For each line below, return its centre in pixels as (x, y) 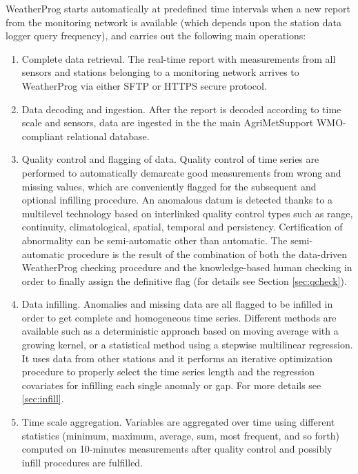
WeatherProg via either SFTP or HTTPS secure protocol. (144, 85)
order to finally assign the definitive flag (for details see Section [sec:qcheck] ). (184, 280)
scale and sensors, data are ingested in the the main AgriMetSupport (168, 122)
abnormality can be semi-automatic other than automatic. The (155, 240)
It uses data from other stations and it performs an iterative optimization (177, 358)
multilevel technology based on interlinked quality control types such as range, (187, 213)
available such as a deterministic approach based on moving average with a (180, 331)
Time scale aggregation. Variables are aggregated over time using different (178, 422)
